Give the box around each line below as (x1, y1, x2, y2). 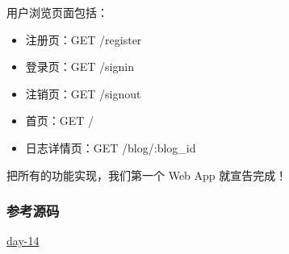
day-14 (6, 232, 40, 249)
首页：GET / (25, 112, 94, 129)
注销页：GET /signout (25, 85, 141, 102)
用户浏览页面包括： (6, 4, 108, 20)
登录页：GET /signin (25, 58, 134, 75)
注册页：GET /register (25, 31, 142, 48)
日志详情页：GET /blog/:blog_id (25, 139, 196, 156)
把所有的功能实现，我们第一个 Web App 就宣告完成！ (6, 166, 287, 183)
